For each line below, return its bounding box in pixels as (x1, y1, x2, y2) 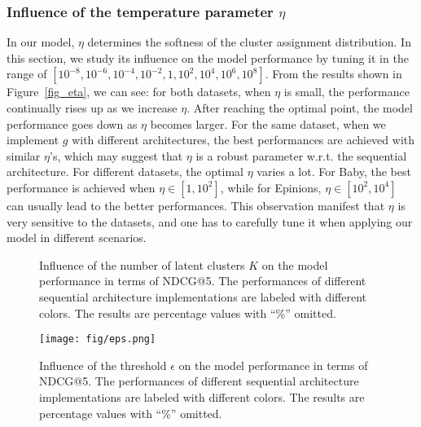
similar (7, 147, 41, 164)
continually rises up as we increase (7, 99, 178, 116)
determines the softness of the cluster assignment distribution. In (87, 33, 411, 51)
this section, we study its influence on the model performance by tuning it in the (7, 49, 409, 66)
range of (7, 65, 47, 82)
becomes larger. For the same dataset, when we (150, 115, 386, 132)
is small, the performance (283, 83, 410, 100)
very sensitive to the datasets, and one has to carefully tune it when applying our (7, 213, 413, 230)
